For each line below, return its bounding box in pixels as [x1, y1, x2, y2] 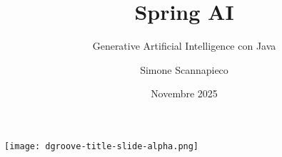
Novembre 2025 [151, 86, 218, 101]
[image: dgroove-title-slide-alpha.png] [4, 141, 199, 151]
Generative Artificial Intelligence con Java [92, 38, 276, 53]
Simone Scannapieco [140, 62, 228, 77]
